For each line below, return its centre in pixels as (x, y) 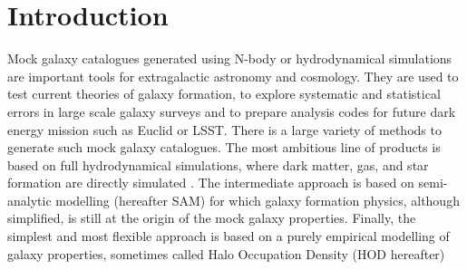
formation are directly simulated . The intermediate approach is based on (211, 183)
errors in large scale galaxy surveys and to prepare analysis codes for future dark (232, 111)
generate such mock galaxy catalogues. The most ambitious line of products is (224, 147)
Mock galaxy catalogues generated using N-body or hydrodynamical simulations (230, 58)
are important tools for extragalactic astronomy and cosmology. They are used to (233, 76)
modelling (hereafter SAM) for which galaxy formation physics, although (258, 200)
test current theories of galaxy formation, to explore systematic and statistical (224, 94)
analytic (29, 200)
